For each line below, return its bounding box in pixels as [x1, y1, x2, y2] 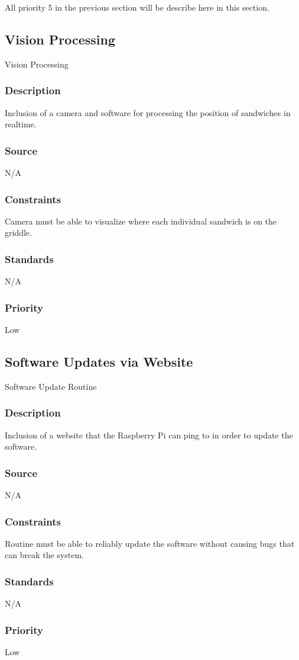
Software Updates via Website [5, 353, 193, 371]
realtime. [5, 118, 37, 130]
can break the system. [5, 549, 84, 561]
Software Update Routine [5, 380, 97, 392]
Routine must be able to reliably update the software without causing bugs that [5, 537, 295, 549]
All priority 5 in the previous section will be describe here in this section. [5, 1, 269, 13]
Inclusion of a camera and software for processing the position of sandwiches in [5, 106, 291, 118]
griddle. [5, 226, 32, 239]
